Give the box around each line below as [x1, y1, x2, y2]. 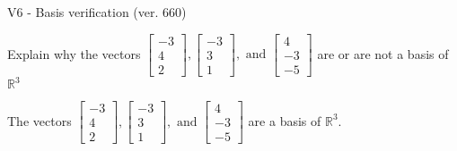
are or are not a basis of [317, 44, 449, 63]
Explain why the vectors [7, 44, 141, 63]
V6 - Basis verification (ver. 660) [7, 3, 187, 21]
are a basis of [248, 111, 321, 130]
